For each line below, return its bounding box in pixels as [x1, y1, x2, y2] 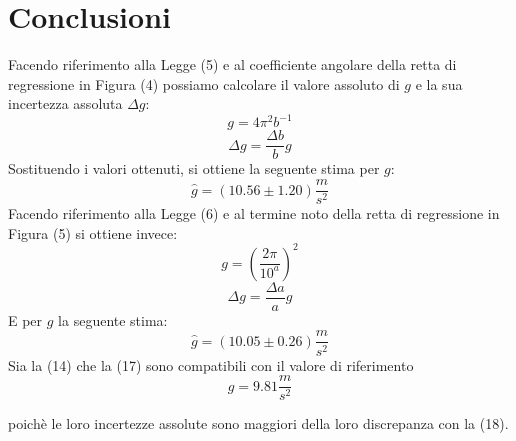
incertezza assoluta [8, 93, 123, 114]
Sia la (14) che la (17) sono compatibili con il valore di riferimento [8, 354, 414, 375]
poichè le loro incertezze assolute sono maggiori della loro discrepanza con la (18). [8, 413, 509, 434]
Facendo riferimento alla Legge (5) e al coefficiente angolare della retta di [8, 54, 457, 75]
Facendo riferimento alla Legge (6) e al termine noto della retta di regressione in [8, 203, 500, 224]
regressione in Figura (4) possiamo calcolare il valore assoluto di [8, 73, 400, 94]
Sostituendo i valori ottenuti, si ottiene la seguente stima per [8, 158, 380, 179]
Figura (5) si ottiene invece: [8, 222, 178, 243]
